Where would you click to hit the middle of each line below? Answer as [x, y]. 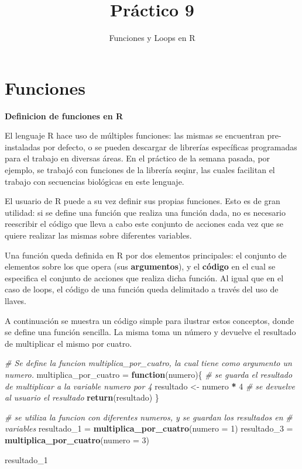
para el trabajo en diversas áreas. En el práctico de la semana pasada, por [138, 158]
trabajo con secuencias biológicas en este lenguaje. [95, 181]
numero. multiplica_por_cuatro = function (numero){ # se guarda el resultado [149, 374]
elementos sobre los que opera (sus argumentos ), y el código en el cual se [140, 266]
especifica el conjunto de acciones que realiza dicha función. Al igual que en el [144, 277]
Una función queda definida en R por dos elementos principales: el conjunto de [146, 255]
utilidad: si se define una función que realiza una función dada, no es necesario [145, 212]
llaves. [16, 300]
